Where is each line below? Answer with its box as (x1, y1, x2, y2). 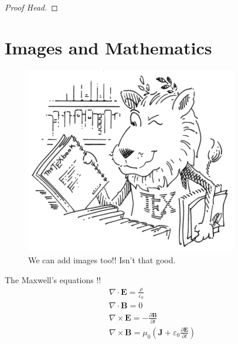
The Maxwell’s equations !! (5, 273, 101, 285)
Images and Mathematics (5, 35, 212, 59)
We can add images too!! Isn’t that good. (28, 254, 176, 266)
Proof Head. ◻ (5, 1, 58, 13)
